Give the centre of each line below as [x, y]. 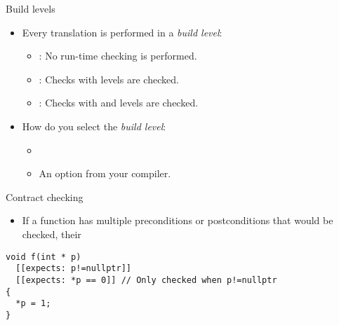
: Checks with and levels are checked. [119, 103]
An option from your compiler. [105, 173]
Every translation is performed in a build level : [122, 32]
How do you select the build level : [94, 126]
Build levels [31, 8]
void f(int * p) [44, 257]
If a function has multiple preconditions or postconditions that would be [178, 220]
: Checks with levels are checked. [109, 79]
